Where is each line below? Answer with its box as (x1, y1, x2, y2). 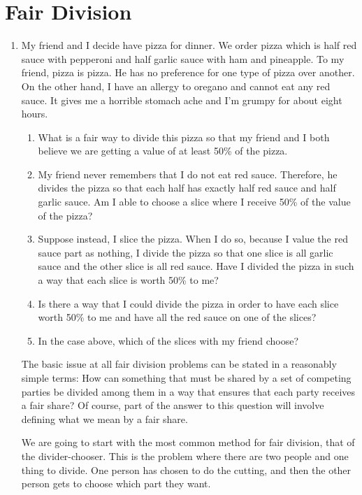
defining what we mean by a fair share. (21, 411, 188, 426)
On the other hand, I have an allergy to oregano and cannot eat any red (21, 78, 331, 93)
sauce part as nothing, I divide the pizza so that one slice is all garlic (38, 245, 333, 259)
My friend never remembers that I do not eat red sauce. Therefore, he (38, 166, 338, 181)
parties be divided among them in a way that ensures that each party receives (21, 384, 355, 399)
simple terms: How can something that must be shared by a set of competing (21, 371, 352, 385)
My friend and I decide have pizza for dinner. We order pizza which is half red (21, 38, 357, 52)
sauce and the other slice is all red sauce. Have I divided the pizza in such (38, 259, 354, 273)
